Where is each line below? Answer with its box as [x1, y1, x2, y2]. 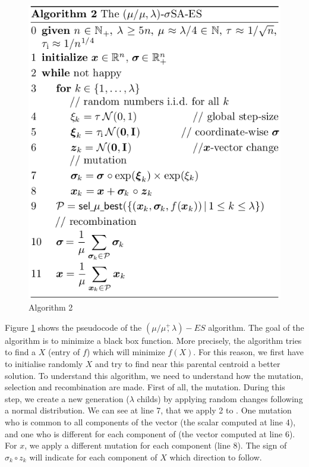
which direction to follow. [169, 450, 262, 463]
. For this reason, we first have [193, 346, 304, 358]
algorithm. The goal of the [208, 321, 304, 333]
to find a [5, 346, 36, 358]
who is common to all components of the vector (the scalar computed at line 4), [5, 416, 296, 428]
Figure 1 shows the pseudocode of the [5, 321, 142, 333]
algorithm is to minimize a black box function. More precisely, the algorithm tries [5, 334, 302, 346]
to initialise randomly [5, 358, 83, 370]
